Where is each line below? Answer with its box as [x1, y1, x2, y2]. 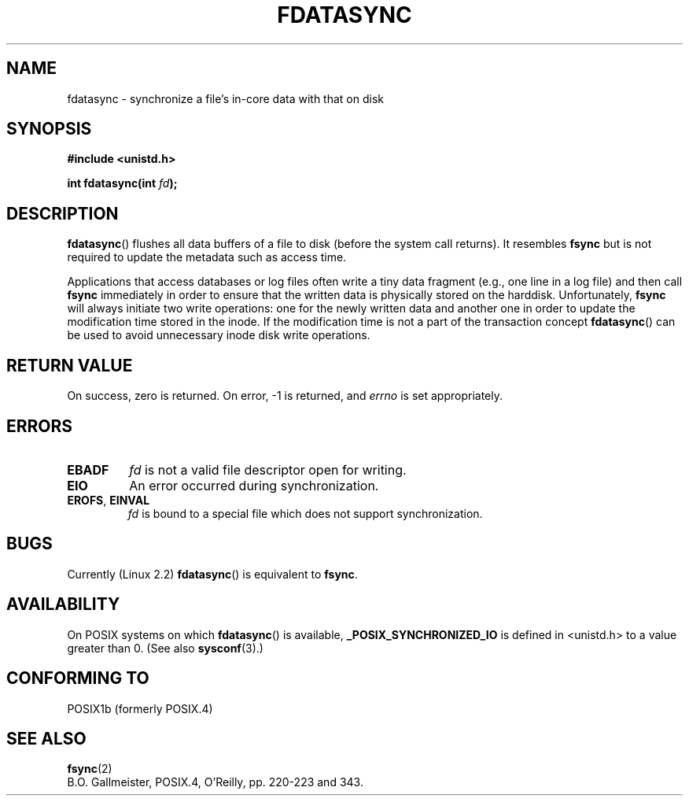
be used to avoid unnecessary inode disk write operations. [67, 328, 370, 342]
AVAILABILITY [6, 594, 120, 615]
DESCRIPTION [6, 203, 119, 224]
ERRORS [6, 416, 73, 436]
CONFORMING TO [6, 668, 149, 689]
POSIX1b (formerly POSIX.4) [67, 701, 213, 715]
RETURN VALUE [6, 355, 133, 375]
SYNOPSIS [6, 119, 92, 139]
